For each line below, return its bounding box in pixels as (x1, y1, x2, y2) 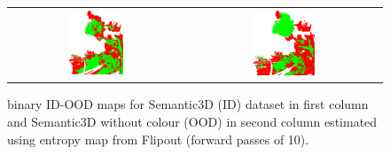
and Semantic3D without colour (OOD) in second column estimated (7, 112, 378, 131)
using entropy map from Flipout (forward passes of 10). (7, 129, 309, 148)
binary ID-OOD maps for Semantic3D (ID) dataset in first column (7, 95, 369, 113)
